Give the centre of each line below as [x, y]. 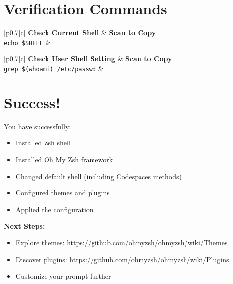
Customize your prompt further [63, 276]
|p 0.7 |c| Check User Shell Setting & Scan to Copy [88, 59]
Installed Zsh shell [43, 143]
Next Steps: [24, 226]
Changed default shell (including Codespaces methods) [98, 176]
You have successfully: [38, 126]
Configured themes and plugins [63, 193]
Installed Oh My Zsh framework [64, 159]
